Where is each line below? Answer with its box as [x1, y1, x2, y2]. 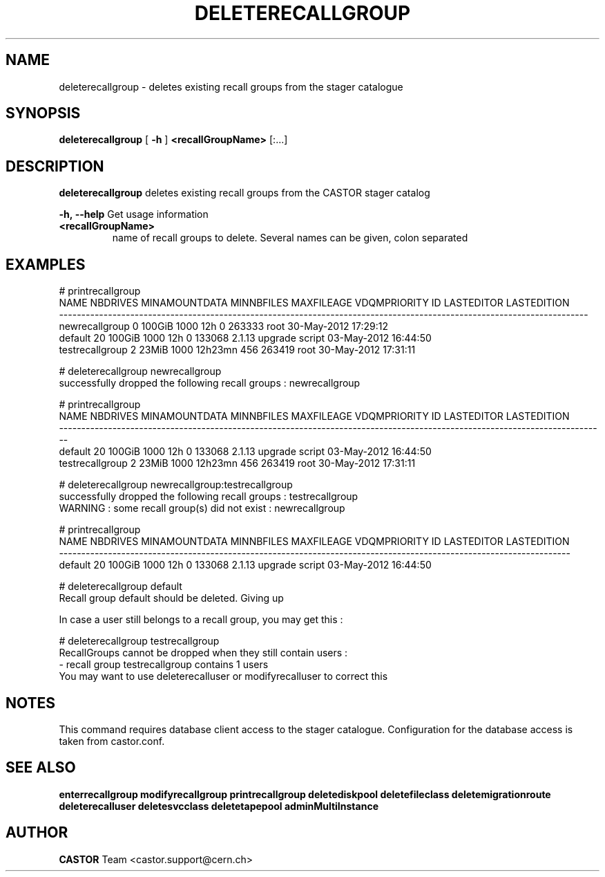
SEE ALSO [6, 759, 76, 777]
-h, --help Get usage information [59, 208, 209, 221]
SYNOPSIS [6, 104, 81, 122]
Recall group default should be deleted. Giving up [59, 592, 284, 604]
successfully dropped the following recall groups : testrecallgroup [59, 490, 358, 503]
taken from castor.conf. [59, 735, 165, 747]
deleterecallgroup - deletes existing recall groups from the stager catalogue [59, 80, 403, 93]
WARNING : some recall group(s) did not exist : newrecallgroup [59, 502, 345, 515]
